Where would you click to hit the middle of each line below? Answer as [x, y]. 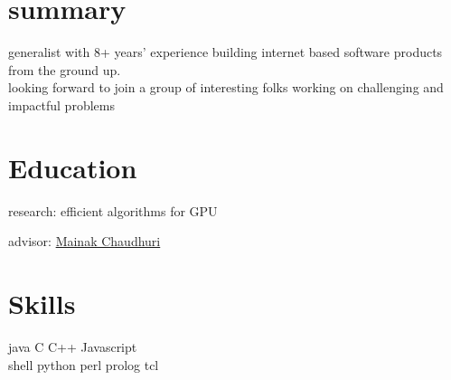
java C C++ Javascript [73, 346]
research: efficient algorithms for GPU [113, 210]
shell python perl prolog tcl [84, 364]
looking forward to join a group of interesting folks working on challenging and [226, 87]
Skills [42, 303]
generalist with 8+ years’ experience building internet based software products [225, 52]
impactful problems [61, 104]
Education [73, 167]
